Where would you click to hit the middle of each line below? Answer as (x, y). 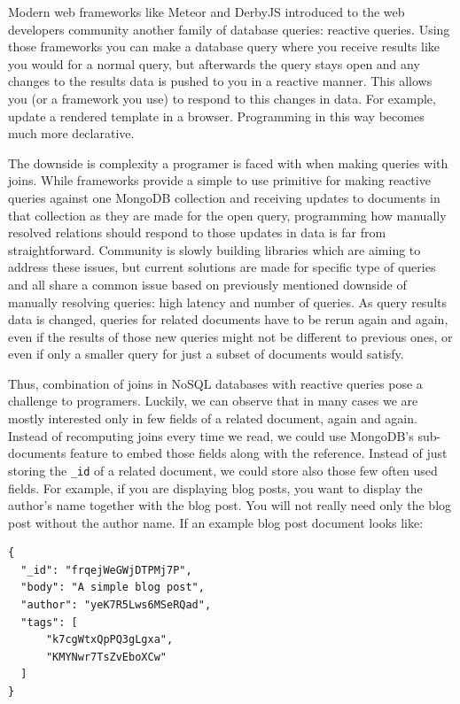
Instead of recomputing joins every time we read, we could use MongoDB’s (211, 435)
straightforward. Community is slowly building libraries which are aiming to (214, 249)
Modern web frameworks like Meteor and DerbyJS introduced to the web (207, 12)
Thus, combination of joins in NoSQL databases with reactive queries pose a (215, 383)
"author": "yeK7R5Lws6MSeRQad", (116, 605)
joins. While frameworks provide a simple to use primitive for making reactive (219, 180)
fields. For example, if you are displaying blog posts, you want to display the (215, 487)
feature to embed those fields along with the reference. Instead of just (259, 453)
